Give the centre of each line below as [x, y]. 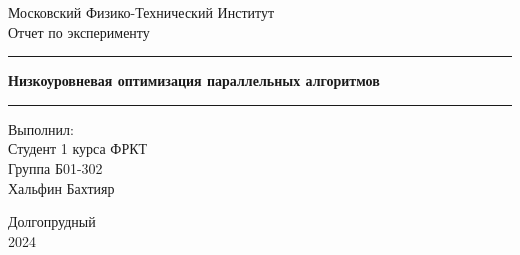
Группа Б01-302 [55, 167]
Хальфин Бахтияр [61, 187]
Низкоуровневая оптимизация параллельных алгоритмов [194, 80]
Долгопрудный [52, 221]
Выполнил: [41, 128]
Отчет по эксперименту [79, 31]
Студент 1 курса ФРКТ [78, 148]
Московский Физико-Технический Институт [141, 12]
